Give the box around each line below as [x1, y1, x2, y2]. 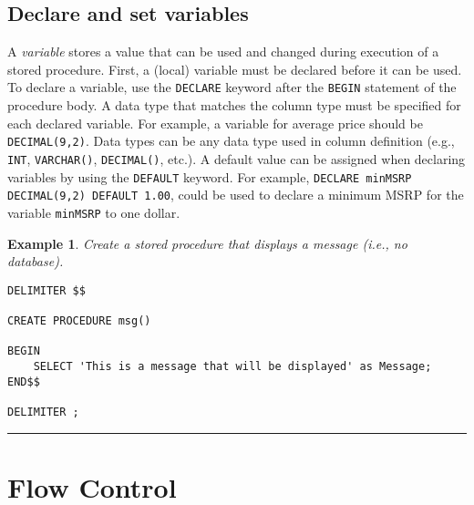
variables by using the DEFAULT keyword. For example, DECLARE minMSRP [7, 167, 412, 186]
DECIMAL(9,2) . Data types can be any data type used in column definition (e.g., [7, 131, 455, 150]
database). [7, 252, 64, 271]
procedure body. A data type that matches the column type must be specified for [7, 96, 461, 115]
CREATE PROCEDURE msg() [7, 314, 151, 328]
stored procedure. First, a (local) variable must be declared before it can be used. [7, 59, 462, 78]
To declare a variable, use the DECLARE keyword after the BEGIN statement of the [7, 77, 457, 97]
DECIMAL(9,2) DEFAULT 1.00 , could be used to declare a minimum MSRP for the [7, 185, 464, 204]
